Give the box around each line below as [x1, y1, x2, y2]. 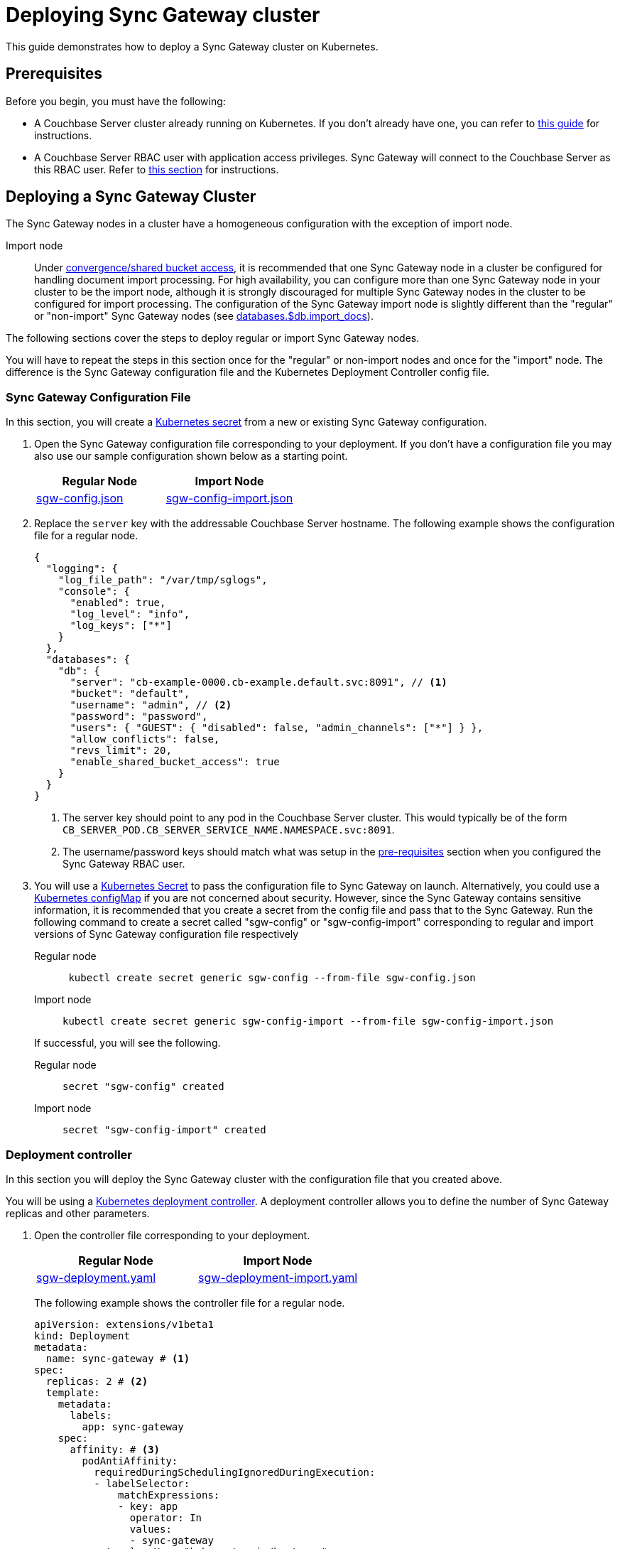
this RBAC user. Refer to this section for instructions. [34, 163, 279, 176]
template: [45, 1386, 100, 1398]
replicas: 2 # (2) [45, 1375, 148, 1387]
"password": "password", [70, 711, 208, 723]
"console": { [58, 585, 130, 598]
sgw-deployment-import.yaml [198, 1270, 358, 1285]
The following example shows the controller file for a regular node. [34, 1296, 345, 1309]
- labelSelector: [94, 1477, 190, 1489]
